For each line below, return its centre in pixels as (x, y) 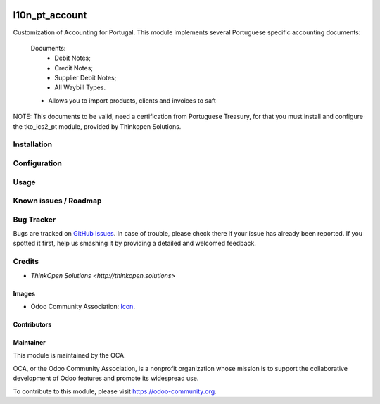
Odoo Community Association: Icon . (83, 306)
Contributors (32, 324)
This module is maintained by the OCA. (69, 355)
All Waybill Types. (80, 87)
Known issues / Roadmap (57, 201)
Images (24, 293)
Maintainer (29, 342)
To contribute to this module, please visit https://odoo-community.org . (115, 391)
